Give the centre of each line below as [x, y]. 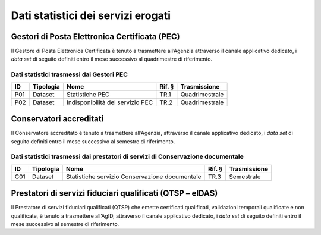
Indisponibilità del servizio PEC [110, 102]
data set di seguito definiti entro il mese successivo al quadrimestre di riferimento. [112, 59]
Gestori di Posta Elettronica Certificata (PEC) [96, 37]
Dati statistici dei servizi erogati [91, 15]
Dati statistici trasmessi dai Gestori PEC [69, 74]
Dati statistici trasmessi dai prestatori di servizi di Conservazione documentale [127, 156]
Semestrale [245, 177]
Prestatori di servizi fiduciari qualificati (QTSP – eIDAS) [114, 193]
